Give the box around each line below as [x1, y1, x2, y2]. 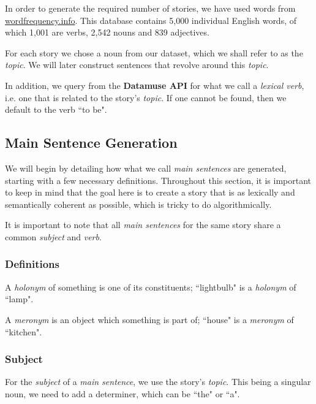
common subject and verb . [5, 230, 102, 243]
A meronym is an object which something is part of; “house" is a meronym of [5, 313, 294, 326]
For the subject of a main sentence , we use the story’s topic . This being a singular [5, 375, 311, 388]
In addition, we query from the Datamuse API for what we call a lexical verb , [5, 78, 304, 91]
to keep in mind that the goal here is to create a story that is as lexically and [5, 186, 295, 199]
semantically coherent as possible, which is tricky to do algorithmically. [5, 197, 272, 210]
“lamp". [5, 292, 34, 305]
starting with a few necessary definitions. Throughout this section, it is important [5, 173, 312, 186]
